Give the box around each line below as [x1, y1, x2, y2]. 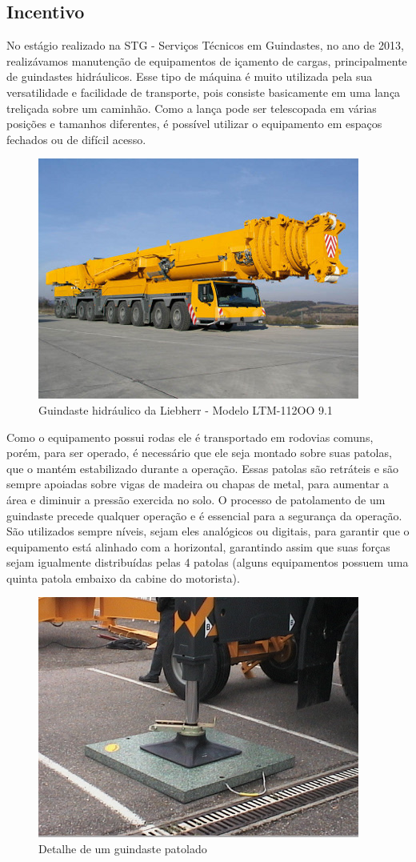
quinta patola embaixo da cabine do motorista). [6, 569, 240, 586]
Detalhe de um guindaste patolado [38, 840, 207, 857]
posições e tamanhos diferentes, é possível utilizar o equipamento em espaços [6, 115, 382, 132]
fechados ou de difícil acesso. [6, 130, 146, 147]
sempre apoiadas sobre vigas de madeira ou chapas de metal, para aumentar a [6, 475, 390, 492]
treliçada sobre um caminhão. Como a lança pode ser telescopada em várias [6, 99, 377, 116]
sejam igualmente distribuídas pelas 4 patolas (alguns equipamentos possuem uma [6, 554, 409, 571]
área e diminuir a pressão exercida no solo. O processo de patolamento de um [6, 491, 386, 507]
